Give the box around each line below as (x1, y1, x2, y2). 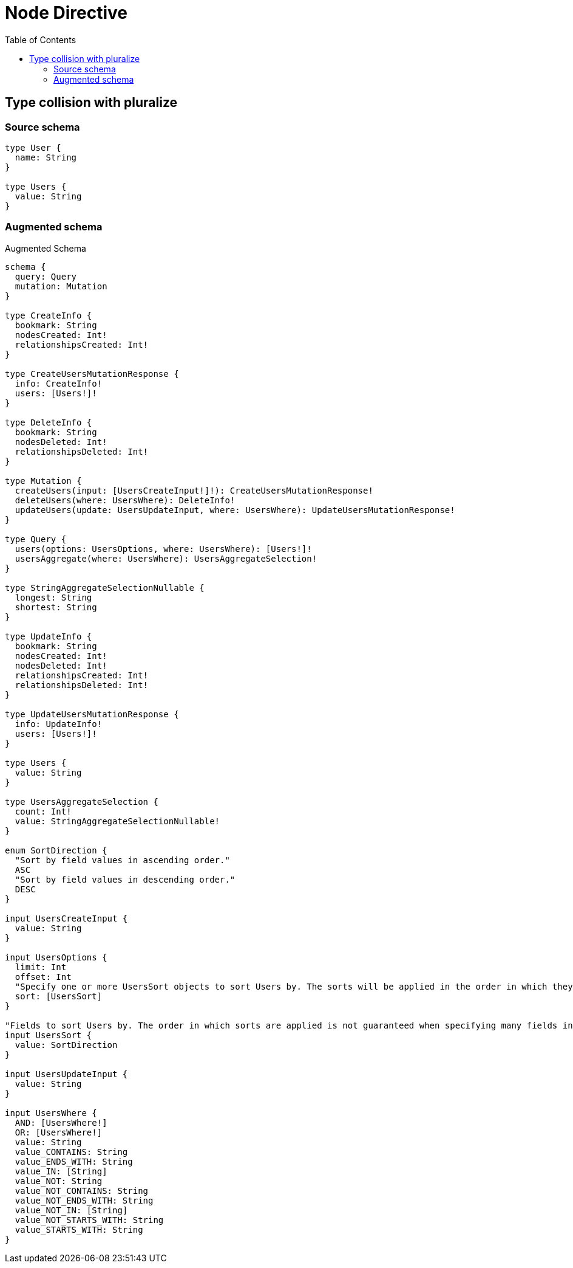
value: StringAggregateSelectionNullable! (15, 816, 220, 826)
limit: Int (15, 962, 67, 972)
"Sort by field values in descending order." (15, 874, 236, 884)
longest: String (15, 592, 92, 602)
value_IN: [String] (15, 1166, 107, 1176)
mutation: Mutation (15, 281, 107, 291)
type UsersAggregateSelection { (5, 796, 158, 807)
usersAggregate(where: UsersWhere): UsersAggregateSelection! (15, 553, 317, 563)
